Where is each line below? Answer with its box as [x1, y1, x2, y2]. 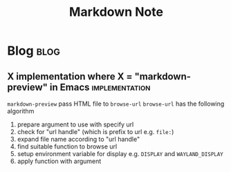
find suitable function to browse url [17, 142, 118, 151]
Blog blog [7, 43, 61, 59]
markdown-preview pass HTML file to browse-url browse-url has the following [7, 99, 225, 108]
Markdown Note [68, 4, 164, 20]
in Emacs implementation [49, 81, 151, 93]
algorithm [7, 107, 35, 115]
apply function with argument [17, 157, 102, 165]
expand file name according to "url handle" [17, 135, 140, 143]
